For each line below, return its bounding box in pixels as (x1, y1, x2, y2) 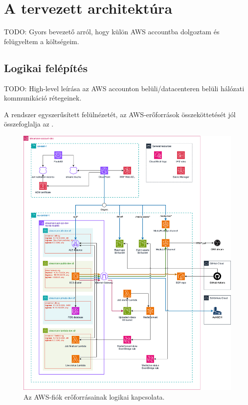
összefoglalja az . (4, 119, 54, 129)
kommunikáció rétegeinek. (4, 93, 82, 103)
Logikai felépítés (4, 60, 88, 75)
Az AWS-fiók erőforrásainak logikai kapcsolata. (23, 391, 165, 402)
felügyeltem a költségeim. (4, 36, 79, 46)
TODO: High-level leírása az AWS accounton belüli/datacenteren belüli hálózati (4, 83, 245, 93)
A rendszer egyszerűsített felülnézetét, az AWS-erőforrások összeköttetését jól (4, 109, 236, 119)
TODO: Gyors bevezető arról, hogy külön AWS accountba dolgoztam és (4, 26, 220, 37)
